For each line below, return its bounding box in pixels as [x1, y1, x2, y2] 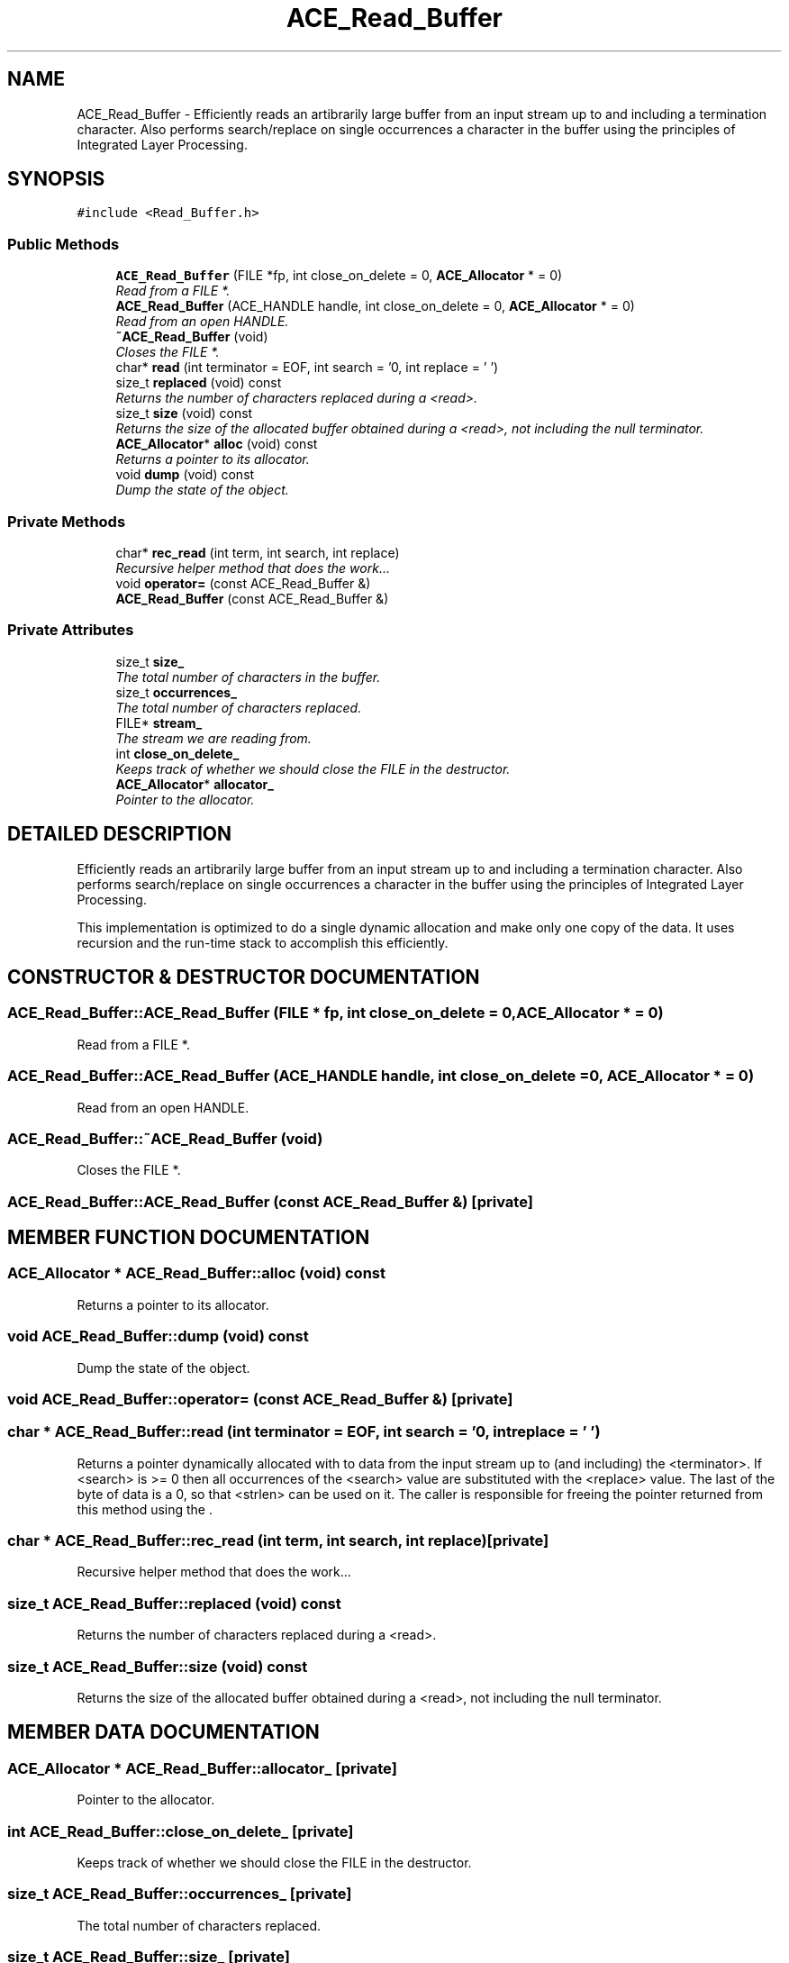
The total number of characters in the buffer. [115, 668, 381, 685]
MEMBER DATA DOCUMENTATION [7, 1721, 320, 1744]
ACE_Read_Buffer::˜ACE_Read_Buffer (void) [7, 1129, 323, 1148]
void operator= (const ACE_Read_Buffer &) [115, 575, 371, 591]
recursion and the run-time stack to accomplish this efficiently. [77, 934, 449, 950]
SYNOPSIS [7, 168, 105, 191]
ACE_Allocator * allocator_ [115, 776, 274, 792]
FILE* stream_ [115, 714, 203, 731]
